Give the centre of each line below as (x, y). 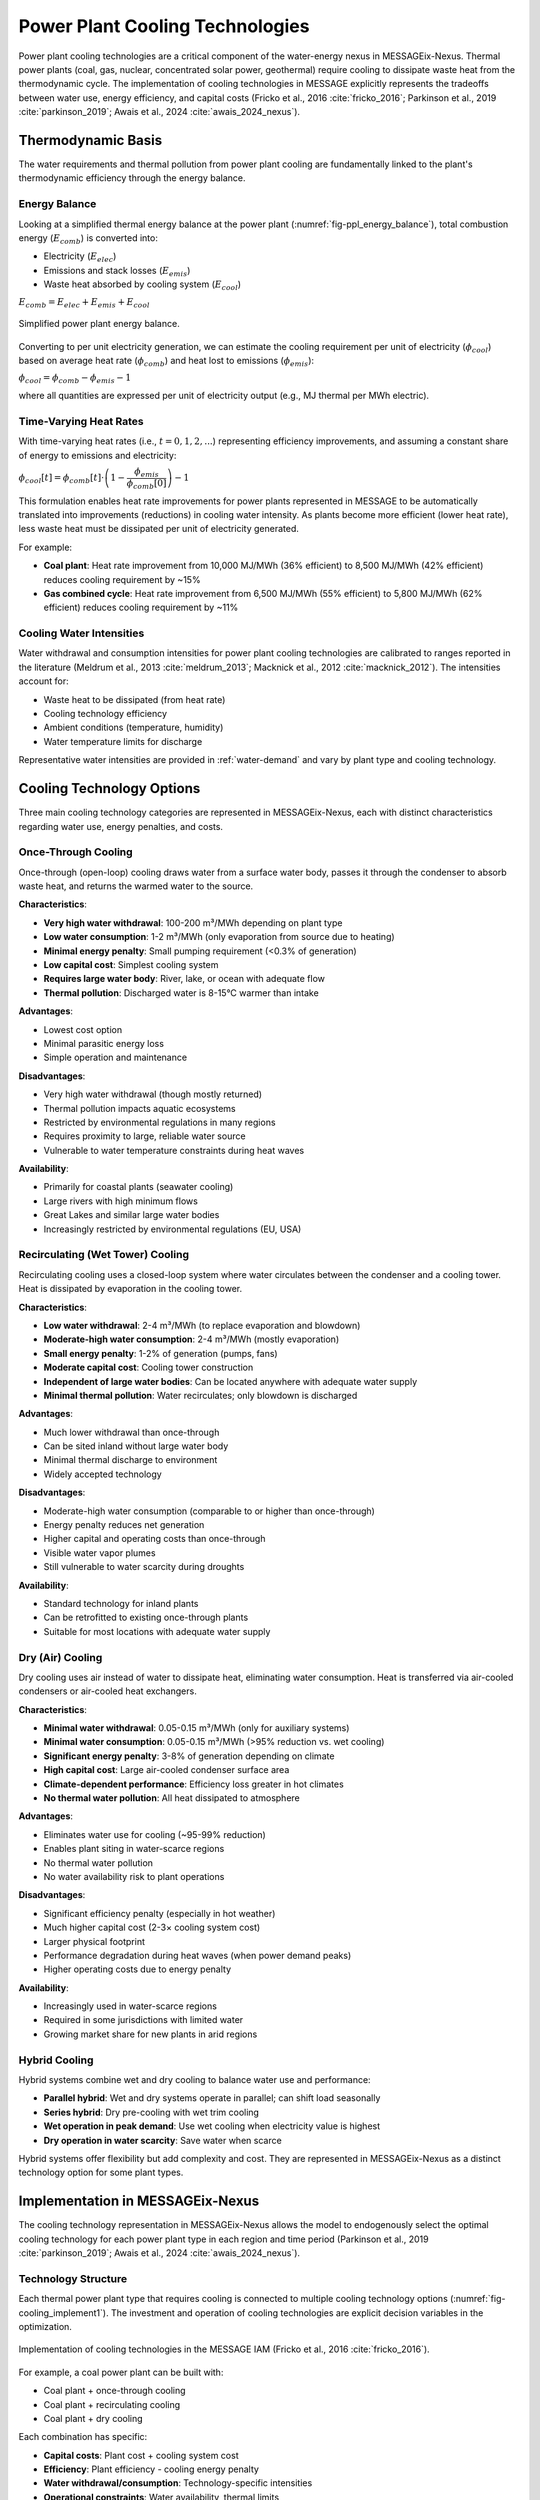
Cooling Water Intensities (81, 633)
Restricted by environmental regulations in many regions (159, 1122)
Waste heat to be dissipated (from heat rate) (134, 699)
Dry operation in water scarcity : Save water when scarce (162, 2140)
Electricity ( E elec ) (80, 257)
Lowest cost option (83, 1029)
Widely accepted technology (102, 1474)
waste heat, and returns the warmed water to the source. (136, 886)
